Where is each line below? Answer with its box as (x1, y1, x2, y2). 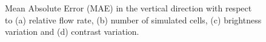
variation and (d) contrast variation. (5, 25, 139, 38)
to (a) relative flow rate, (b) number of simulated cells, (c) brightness (5, 13, 262, 26)
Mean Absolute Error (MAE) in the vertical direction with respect (5, 2, 252, 14)
